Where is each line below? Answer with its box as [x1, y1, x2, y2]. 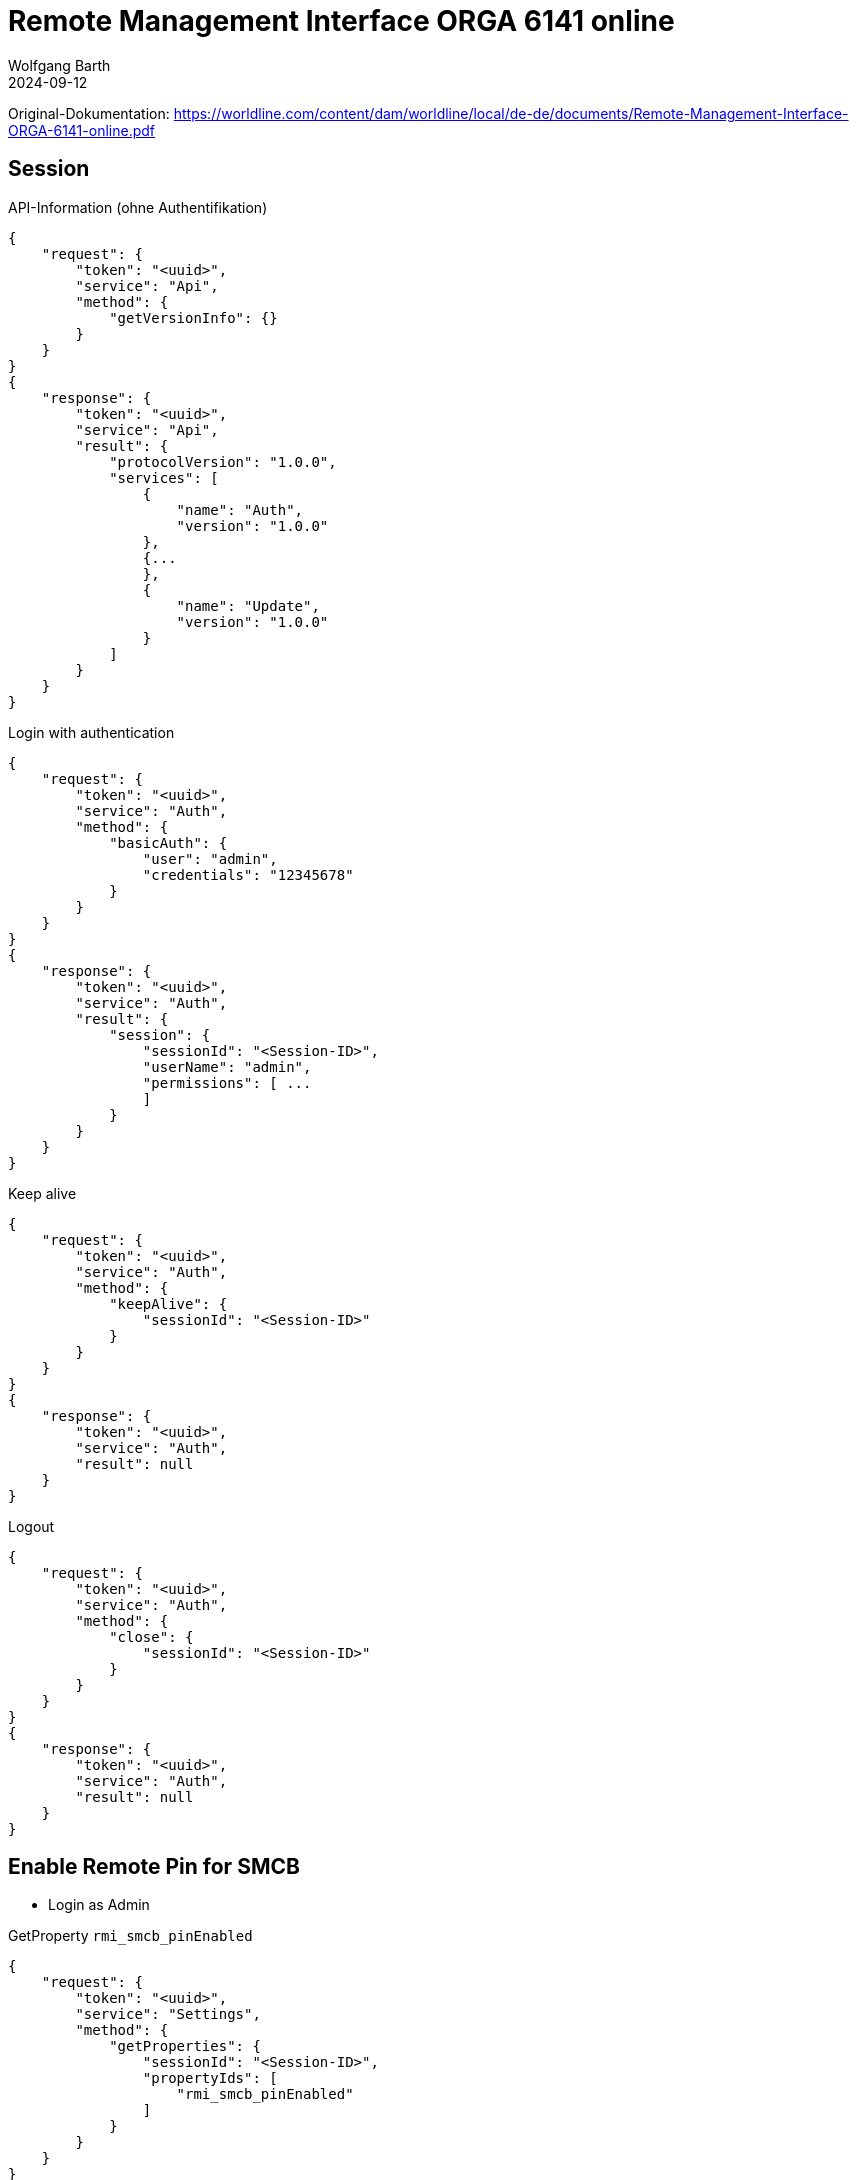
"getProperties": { [109, 2038, 261, 2055]
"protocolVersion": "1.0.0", [109, 453, 337, 470]
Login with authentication [8, 723, 175, 741]
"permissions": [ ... [142, 1074, 312, 1091]
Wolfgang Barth [8, 56, 111, 74]
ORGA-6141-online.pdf [8, 121, 155, 139]
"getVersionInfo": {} [109, 309, 278, 326]
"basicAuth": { [109, 834, 228, 851]
